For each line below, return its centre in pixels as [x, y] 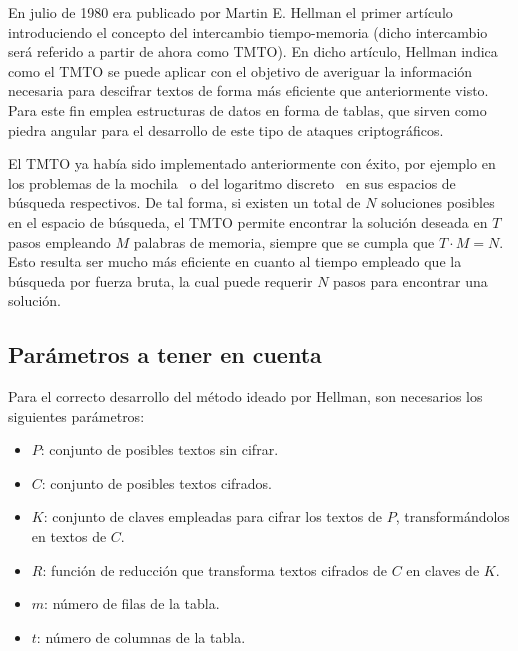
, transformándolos [452, 516]
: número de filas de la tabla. [132, 603]
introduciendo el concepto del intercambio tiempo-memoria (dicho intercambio [248, 31]
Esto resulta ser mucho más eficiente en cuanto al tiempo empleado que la [235, 261]
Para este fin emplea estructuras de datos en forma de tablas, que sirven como [247, 109]
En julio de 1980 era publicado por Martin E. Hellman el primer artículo [230, 12]
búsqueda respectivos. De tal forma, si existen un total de [184, 202]
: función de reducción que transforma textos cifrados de [215, 569]
